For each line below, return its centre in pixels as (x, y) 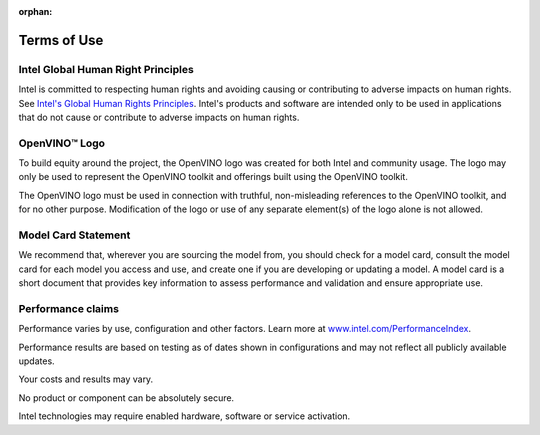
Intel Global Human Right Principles (106, 69)
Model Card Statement (74, 235)
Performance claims (69, 308)
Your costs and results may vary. (86, 379)
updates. (36, 361)
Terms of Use (61, 40)
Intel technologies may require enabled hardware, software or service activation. (184, 416)
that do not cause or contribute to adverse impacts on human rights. (159, 117)
